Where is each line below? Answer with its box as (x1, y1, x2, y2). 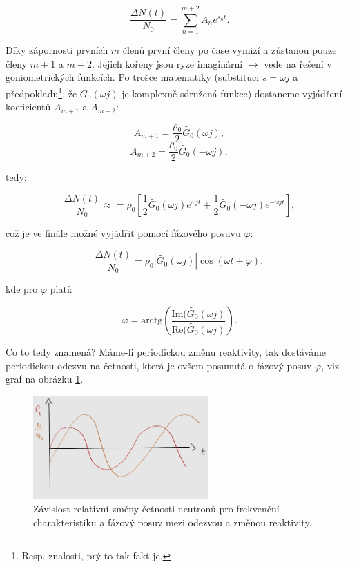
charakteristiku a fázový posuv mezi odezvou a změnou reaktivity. (33, 515, 312, 529)
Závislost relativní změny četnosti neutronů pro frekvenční (33, 501, 280, 516)
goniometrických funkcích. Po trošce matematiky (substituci (6, 70, 260, 84)
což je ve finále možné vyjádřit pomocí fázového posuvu (6, 226, 241, 240)
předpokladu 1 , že (6, 84, 77, 100)
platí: (50, 282, 72, 296)
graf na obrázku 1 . (6, 372, 84, 386)
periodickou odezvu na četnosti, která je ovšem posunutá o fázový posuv (6, 358, 312, 372)
